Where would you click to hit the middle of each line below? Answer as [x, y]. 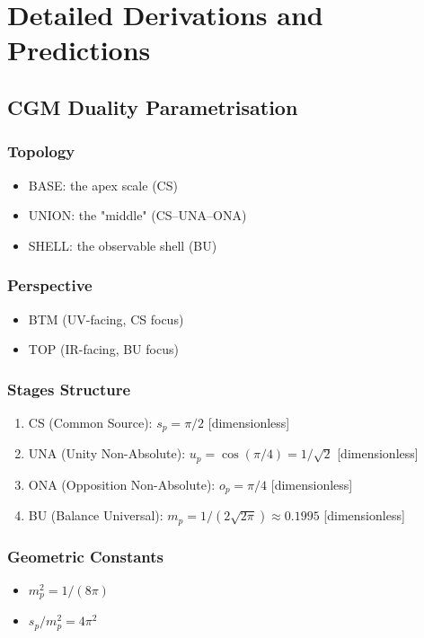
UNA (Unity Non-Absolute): [107, 453]
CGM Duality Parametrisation [153, 106]
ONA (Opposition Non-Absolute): [122, 484]
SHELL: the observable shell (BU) [123, 245]
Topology [41, 151]
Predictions [79, 50]
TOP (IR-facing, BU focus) [103, 349]
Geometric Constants [86, 556]
